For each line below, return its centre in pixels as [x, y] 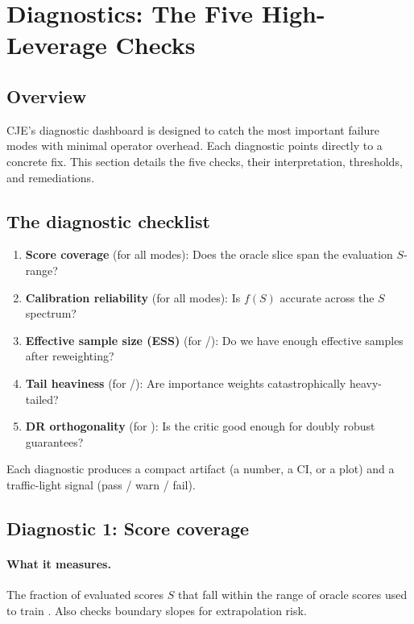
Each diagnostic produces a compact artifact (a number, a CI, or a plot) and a [201, 469]
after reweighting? [70, 356]
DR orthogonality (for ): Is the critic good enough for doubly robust [200, 426]
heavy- [365, 383]
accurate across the [327, 297]
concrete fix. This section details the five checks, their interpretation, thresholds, [205, 161]
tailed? [42, 399]
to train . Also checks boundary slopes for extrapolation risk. [157, 610]
